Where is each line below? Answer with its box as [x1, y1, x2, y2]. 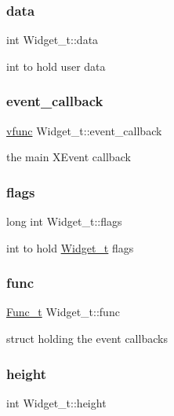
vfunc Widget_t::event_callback [6, 122, 162, 138]
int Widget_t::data [6, 31, 99, 48]
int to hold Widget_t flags [6, 239, 134, 256]
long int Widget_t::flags [6, 213, 122, 230]
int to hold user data [6, 57, 106, 74]
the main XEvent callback [6, 149, 131, 165]
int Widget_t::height [6, 394, 107, 410]
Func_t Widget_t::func [6, 304, 120, 320]
